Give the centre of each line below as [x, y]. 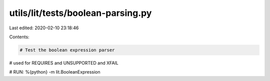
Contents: [19, 37]
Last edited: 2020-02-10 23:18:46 [44, 28]
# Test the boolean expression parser [67, 50]
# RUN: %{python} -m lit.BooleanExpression [55, 72]
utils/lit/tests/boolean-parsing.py [80, 13]
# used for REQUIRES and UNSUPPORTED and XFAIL [64, 63]
